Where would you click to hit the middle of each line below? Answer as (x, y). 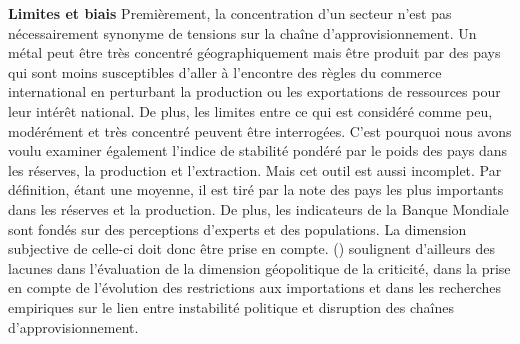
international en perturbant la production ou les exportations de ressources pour (254, 91)
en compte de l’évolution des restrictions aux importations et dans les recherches (255, 287)
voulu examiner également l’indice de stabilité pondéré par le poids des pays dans (258, 150)
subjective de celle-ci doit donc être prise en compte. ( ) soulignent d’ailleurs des (251, 248)
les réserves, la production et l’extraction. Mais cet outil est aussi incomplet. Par (255, 169)
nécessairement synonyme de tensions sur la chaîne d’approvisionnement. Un (242, 32)
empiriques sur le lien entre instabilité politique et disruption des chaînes (231, 306)
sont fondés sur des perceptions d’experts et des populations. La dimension (237, 228)
